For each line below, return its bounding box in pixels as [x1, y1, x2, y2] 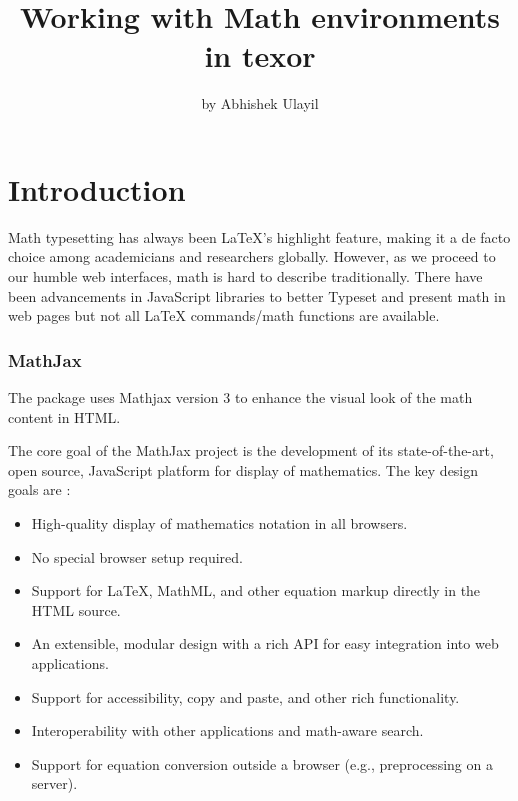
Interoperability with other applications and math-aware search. [31, 720, 424, 741]
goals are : [8, 479, 71, 500]
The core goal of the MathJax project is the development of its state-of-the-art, [8, 440, 494, 461]
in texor [204, 35, 316, 76]
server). [31, 773, 78, 794]
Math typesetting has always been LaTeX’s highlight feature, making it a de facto [8, 226, 511, 247]
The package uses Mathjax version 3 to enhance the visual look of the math [8, 387, 473, 408]
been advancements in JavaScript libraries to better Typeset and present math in [8, 285, 506, 306]
